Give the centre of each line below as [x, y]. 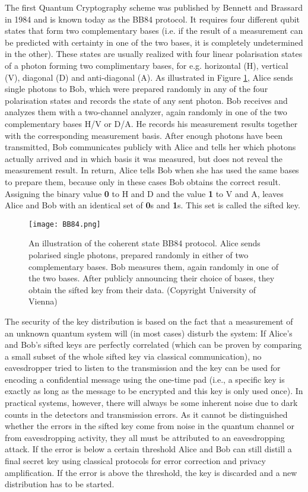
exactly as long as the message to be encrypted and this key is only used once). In [154, 391]
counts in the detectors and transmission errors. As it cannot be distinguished [146, 414]
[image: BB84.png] [65, 224]
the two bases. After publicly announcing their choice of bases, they [152, 278]
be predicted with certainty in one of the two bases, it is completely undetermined [154, 42]
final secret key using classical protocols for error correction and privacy [135, 461]
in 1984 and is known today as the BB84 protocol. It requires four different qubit [153, 19]
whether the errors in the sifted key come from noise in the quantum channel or [150, 426]
